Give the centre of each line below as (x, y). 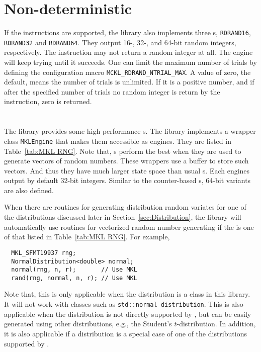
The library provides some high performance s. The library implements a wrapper (130, 131)
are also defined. (29, 190)
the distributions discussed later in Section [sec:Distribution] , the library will (123, 217)
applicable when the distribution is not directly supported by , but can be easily (128, 314)
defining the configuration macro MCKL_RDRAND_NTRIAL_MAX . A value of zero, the (127, 72)
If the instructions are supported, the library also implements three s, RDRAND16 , (127, 32)
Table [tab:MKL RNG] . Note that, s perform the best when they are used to (123, 151)
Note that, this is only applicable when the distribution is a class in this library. (127, 294)
